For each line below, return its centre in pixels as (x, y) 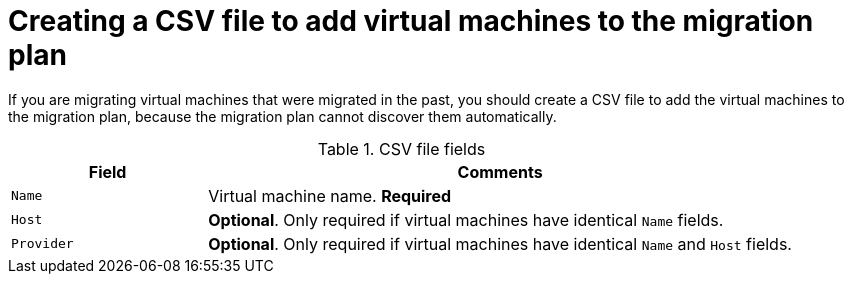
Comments (500, 171)
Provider (42, 244)
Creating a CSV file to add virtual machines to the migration (411, 21)
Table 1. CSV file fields (401, 148)
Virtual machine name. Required (330, 195)
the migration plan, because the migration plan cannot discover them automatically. (282, 116)
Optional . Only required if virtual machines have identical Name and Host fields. (500, 243)
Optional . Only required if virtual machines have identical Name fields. (466, 219)
